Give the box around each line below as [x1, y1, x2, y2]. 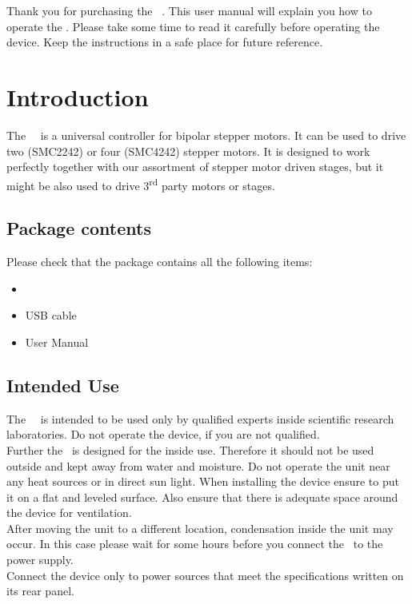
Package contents [6, 216, 151, 240]
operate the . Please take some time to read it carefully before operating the [6, 18, 380, 34]
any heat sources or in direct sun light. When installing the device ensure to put [6, 473, 399, 490]
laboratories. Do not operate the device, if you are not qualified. [6, 426, 320, 443]
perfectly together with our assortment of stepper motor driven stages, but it [6, 158, 384, 175]
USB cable [25, 307, 77, 324]
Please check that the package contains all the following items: [6, 253, 313, 270]
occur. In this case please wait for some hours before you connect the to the [6, 535, 383, 552]
